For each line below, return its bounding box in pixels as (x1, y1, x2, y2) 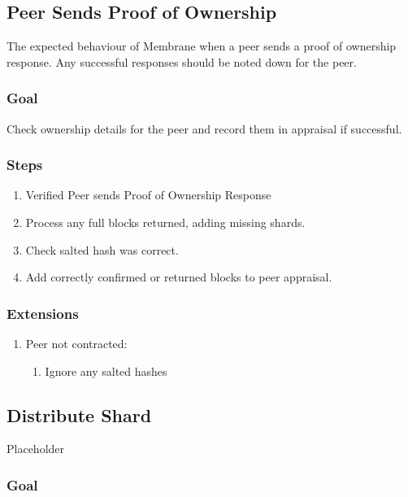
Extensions (7, 303, 79, 323)
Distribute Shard (7, 402, 152, 427)
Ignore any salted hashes (45, 362, 167, 379)
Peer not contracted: (25, 335, 128, 352)
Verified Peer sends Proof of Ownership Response (25, 186, 271, 203)
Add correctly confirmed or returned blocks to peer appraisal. (25, 268, 332, 286)
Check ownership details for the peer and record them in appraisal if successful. (7, 120, 402, 137)
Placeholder (7, 440, 65, 457)
